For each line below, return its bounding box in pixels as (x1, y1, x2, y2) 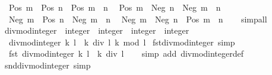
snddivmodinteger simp (4, 58, 91, 71)
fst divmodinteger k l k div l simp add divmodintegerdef (8, 47, 244, 60)
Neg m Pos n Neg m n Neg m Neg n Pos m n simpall (8, 12, 267, 25)
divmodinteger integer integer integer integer (4, 24, 189, 37)
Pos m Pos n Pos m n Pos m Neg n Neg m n (8, 1, 221, 13)
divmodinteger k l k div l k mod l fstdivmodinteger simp (8, 35, 235, 48)
